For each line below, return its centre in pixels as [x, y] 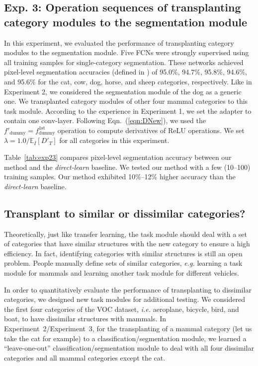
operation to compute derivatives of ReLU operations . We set [151, 130]
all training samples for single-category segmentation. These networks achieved [124, 62]
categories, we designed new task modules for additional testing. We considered [125, 299]
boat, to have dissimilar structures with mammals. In [85, 319]
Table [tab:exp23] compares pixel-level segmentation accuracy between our [118, 157]
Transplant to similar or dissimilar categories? [125, 213]
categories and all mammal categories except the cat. [85, 357]
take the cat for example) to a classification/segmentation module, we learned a [125, 338]
